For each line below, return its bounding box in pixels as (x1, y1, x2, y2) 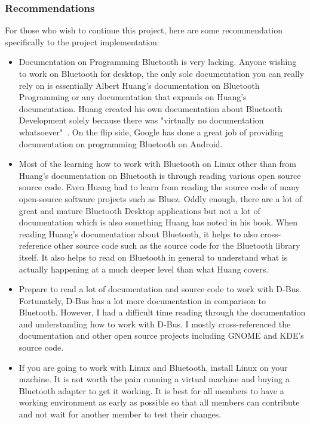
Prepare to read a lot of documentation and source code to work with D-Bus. (19, 283, 302, 295)
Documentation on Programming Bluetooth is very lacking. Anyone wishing (19, 55, 297, 68)
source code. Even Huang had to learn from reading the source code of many (19, 181, 300, 193)
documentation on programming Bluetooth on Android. (19, 137, 223, 150)
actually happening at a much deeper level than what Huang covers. (19, 262, 269, 275)
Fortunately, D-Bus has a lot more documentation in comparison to (19, 294, 266, 307)
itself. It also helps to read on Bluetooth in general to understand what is (19, 250, 288, 263)
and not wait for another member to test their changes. (19, 408, 222, 420)
